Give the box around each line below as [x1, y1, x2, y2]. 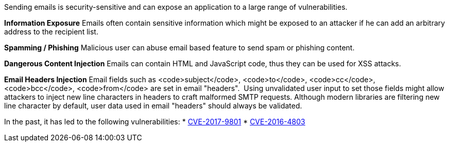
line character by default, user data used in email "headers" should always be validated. [4, 101, 302, 110]
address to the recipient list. [4, 27, 98, 36]
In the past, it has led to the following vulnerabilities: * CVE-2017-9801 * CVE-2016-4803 [4, 117, 305, 126]
